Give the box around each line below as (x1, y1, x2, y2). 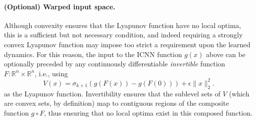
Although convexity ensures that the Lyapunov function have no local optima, (4, 20, 241, 30)
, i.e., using (35, 68, 68, 78)
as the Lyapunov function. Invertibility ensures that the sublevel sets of (4, 88, 221, 98)
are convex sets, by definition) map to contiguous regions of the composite (4, 98, 229, 108)
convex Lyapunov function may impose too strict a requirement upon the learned (4, 39, 251, 49)
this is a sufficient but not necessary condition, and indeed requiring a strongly (4, 30, 243, 40)
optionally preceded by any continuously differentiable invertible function (4, 59, 225, 69)
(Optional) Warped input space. (4, 1, 115, 11)
